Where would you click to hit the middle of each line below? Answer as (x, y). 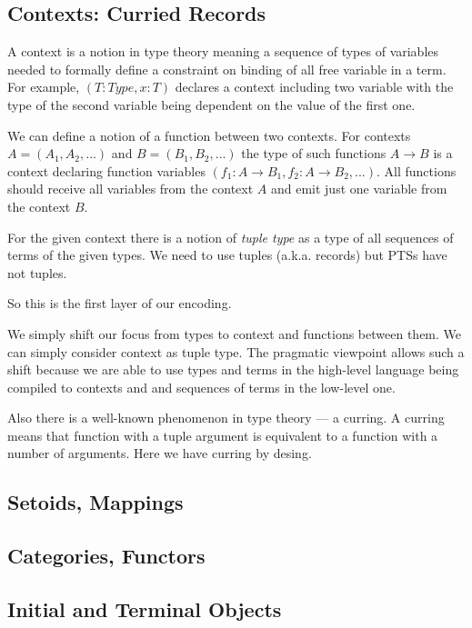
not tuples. (37, 272)
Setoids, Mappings (95, 502)
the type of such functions (314, 153)
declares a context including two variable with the (314, 87)
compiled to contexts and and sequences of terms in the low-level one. (201, 387)
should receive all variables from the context (131, 189)
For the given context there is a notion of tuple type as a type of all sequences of (231, 237)
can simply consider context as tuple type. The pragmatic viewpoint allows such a (236, 351)
